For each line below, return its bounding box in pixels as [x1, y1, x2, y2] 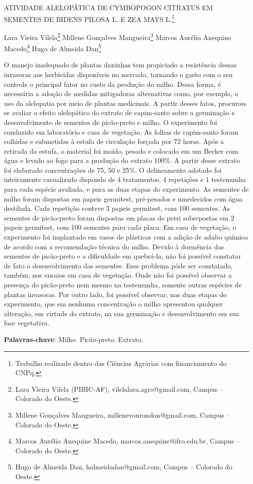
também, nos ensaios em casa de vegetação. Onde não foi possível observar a [4, 270, 232, 280]
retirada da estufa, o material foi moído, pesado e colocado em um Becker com [4, 145, 238, 156]
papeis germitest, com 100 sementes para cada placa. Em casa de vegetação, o [4, 222, 236, 232]
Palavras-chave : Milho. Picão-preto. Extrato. [4, 334, 143, 344]
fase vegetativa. [4, 318, 50, 328]
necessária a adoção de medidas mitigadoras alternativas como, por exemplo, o [4, 88, 238, 99]
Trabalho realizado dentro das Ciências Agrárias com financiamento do [15, 358, 227, 368]
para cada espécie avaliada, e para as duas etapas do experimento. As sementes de [4, 184, 249, 194]
